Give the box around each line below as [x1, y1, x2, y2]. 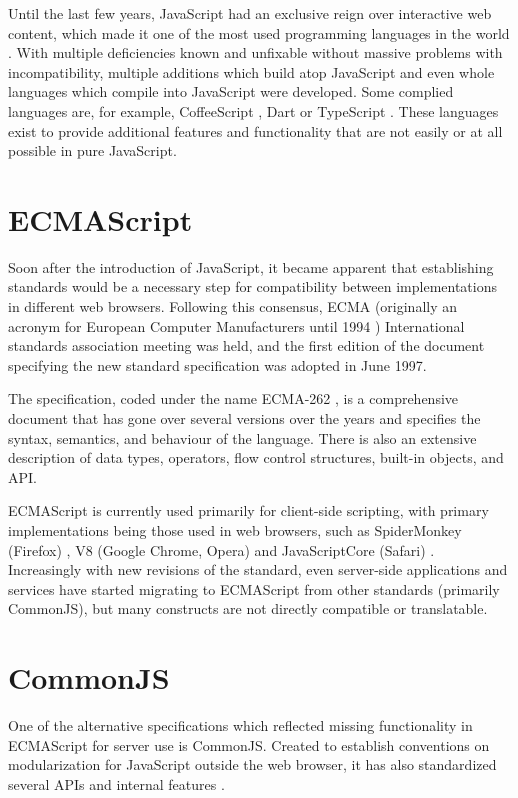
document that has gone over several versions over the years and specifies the [8, 408, 481, 429]
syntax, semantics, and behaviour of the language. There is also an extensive [8, 427, 477, 448]
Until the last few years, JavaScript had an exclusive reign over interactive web [8, 3, 492, 23]
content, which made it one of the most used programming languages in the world [8, 22, 510, 43]
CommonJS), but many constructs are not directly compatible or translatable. [8, 598, 488, 619]
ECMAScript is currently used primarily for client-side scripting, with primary [8, 500, 489, 521]
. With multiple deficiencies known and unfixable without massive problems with [8, 42, 503, 63]
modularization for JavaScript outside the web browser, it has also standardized [8, 754, 497, 775]
